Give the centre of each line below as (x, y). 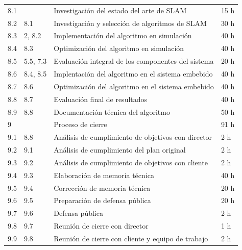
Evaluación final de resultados (101, 99)
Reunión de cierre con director (101, 226)
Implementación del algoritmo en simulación (123, 35)
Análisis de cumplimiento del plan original (120, 150)
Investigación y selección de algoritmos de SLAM (130, 23)
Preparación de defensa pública (102, 200)
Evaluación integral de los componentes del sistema (134, 61)
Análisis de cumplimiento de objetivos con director (133, 137)
